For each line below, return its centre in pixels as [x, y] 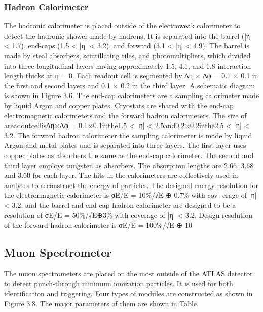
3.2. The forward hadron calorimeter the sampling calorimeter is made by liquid [128, 135]
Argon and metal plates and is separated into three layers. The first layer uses [125, 145]
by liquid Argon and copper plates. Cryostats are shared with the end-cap [119, 105]
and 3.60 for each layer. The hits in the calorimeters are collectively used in [121, 175]
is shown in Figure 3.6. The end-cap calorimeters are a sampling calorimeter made [132, 95]
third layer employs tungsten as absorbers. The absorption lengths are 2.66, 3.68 [129, 165]
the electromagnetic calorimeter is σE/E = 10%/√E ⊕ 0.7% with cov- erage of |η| [130, 195]
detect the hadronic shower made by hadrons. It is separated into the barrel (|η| [128, 35]
